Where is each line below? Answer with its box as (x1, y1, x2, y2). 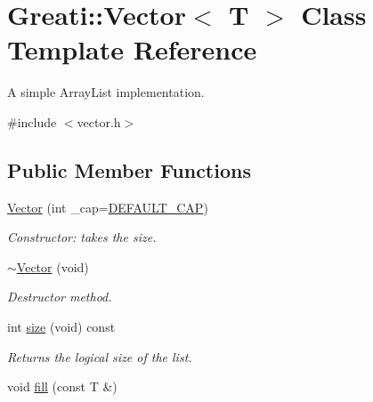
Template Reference (7, 31, 257, 68)
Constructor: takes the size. (7, 228, 157, 246)
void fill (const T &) (7, 377, 118, 396)
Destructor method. (7, 287, 112, 306)
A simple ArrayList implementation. (7, 83, 205, 101)
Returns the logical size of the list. (7, 347, 192, 366)
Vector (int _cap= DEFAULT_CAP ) (7, 197, 208, 216)
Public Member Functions (7, 156, 251, 183)
